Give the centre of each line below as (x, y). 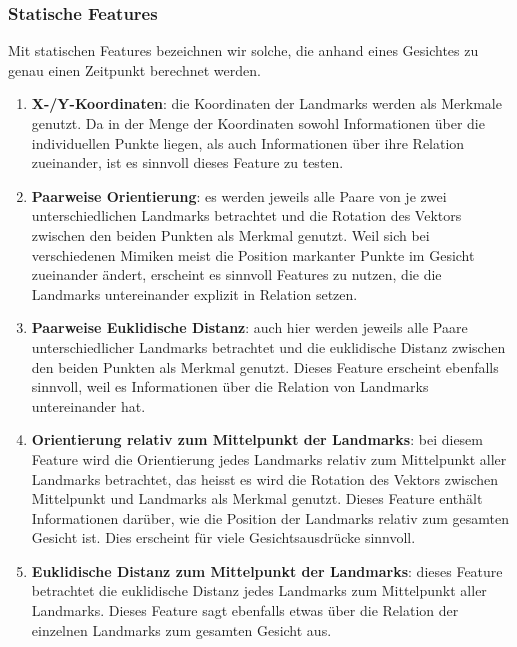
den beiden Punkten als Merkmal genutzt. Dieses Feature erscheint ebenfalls (265, 366)
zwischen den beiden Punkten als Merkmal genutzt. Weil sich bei (230, 234)
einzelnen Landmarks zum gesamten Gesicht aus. (181, 629)
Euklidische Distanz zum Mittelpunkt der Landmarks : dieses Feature (267, 570)
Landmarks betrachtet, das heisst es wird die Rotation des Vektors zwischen (265, 478)
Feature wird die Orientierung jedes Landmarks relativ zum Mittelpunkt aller (269, 458)
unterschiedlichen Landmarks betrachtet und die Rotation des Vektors (246, 215)
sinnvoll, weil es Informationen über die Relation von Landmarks (230, 386)
